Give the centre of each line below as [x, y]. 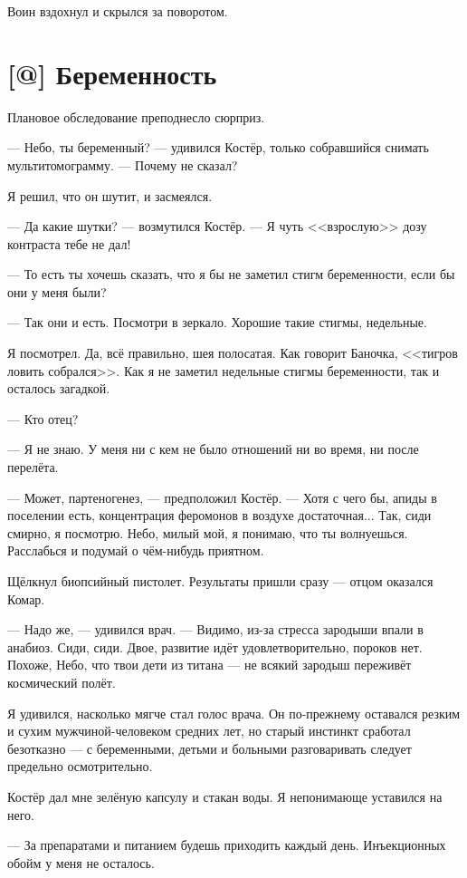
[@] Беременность [112, 73]
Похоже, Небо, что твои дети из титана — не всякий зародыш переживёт [210, 665]
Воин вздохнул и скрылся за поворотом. [118, 11]
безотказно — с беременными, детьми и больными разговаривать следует [210, 748]
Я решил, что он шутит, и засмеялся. [110, 195]
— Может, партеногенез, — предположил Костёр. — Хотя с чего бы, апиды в [222, 497]
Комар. [26, 598]
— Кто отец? [43, 418]
